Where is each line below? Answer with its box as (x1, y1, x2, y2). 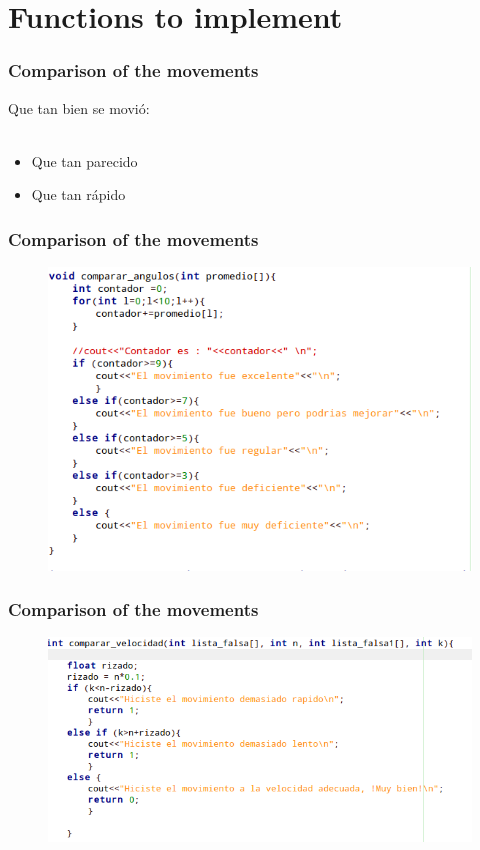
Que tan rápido (31, 184, 126, 205)
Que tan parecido (31, 150, 138, 171)
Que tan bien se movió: (8, 97, 150, 118)
